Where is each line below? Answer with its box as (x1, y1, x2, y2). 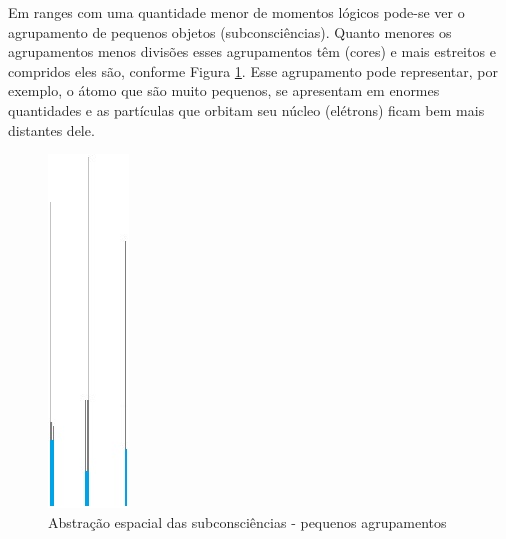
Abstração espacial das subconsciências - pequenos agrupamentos (48, 511, 447, 532)
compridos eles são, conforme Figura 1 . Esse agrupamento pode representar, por (8, 60, 498, 81)
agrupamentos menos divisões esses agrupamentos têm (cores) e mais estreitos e (8, 41, 496, 62)
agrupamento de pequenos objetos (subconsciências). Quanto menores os (8, 21, 452, 42)
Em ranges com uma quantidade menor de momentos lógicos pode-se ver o (8, 2, 465, 22)
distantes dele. (8, 119, 95, 140)
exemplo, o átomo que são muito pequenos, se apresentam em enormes (8, 80, 440, 101)
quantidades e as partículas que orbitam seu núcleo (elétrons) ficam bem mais (8, 99, 485, 120)
